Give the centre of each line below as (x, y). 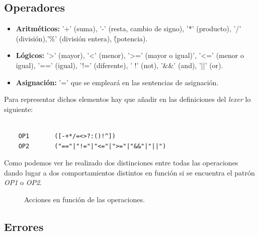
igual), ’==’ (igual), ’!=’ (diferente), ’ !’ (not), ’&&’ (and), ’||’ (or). (119, 65)
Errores (24, 226)
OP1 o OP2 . (23, 182)
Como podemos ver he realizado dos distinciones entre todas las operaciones (121, 163)
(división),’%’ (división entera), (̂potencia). (82, 38)
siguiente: (19, 109)
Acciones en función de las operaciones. (84, 199)
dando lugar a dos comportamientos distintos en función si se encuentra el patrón (129, 172)
